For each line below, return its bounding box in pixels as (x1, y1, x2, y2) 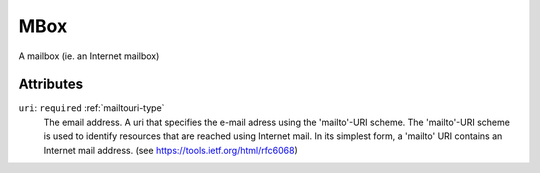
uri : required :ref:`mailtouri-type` (18, 102, 165, 114)
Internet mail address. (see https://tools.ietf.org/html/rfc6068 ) (43, 144, 299, 156)
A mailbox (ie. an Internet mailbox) (18, 50, 160, 62)
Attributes (18, 76, 84, 93)
